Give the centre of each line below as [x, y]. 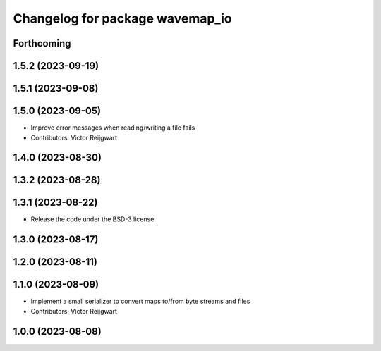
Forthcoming [42, 43]
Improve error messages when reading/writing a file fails [113, 128]
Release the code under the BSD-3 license [92, 219]
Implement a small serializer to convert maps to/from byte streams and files [140, 301]
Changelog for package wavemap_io [122, 18]
